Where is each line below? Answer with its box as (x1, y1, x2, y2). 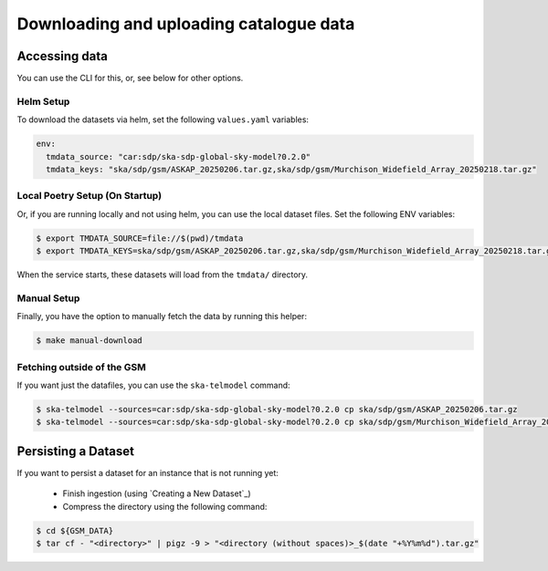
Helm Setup (16, 95, 70, 108)
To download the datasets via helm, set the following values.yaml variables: (16, 114, 310, 125)
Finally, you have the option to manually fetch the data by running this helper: (16, 311, 308, 322)
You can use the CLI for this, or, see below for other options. (16, 73, 244, 84)
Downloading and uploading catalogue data (16, 14, 355, 34)
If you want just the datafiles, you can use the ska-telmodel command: (16, 379, 291, 390)
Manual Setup (16, 292, 80, 305)
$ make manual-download (36, 336, 143, 346)
